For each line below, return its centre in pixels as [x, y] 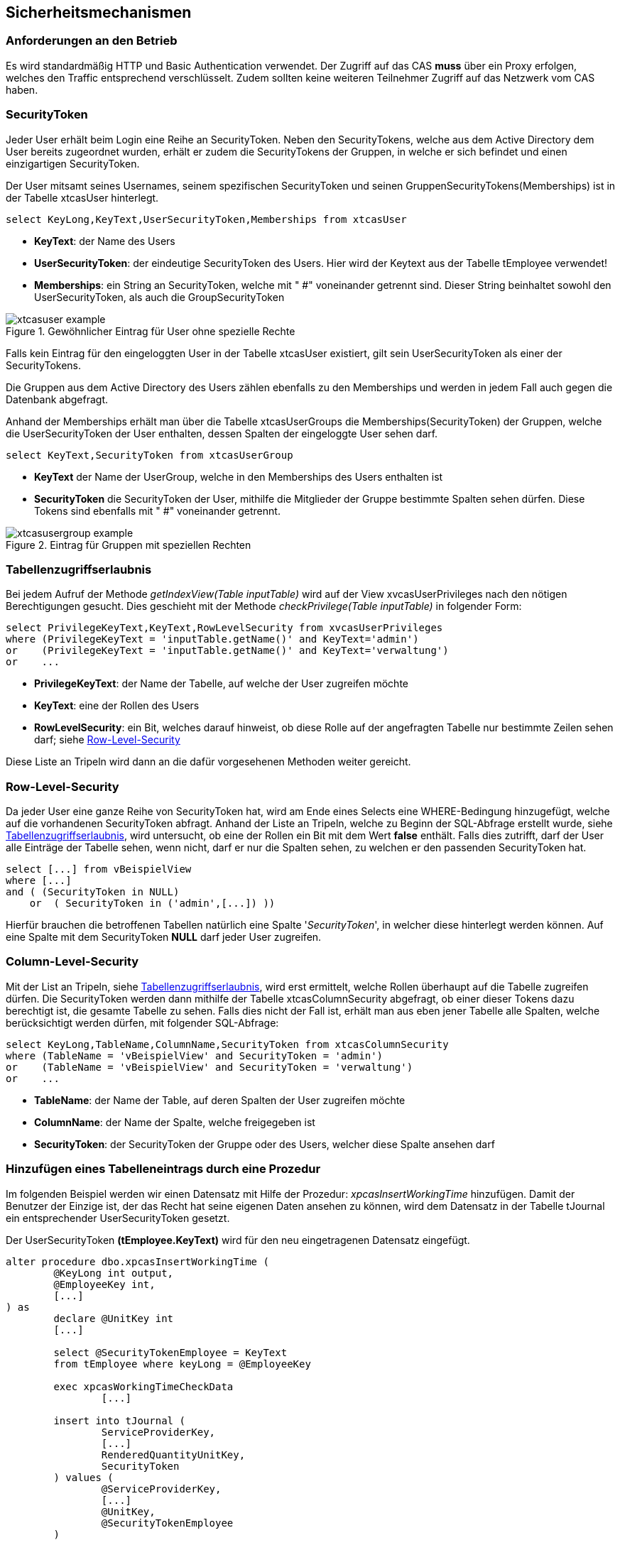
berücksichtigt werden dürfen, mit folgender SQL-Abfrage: [142, 1022]
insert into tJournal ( [119, 1420]
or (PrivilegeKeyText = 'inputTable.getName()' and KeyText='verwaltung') [227, 651]
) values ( [83, 1477]
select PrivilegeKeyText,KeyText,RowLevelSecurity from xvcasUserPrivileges [224, 628]
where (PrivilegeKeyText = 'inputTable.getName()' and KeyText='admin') [212, 639]
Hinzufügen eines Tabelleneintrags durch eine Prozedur [163, 1169]
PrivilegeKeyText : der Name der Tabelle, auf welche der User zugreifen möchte [221, 684]
